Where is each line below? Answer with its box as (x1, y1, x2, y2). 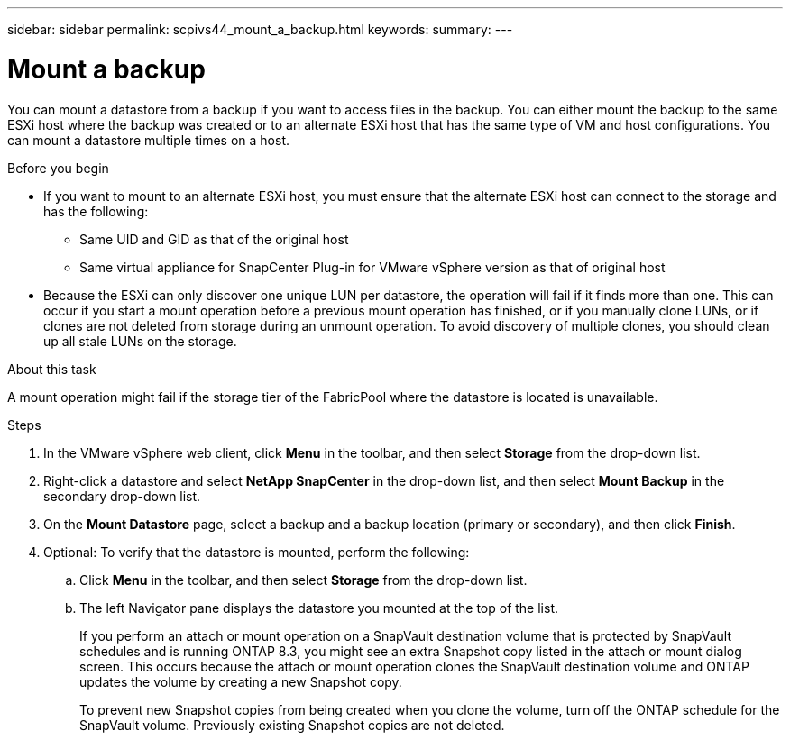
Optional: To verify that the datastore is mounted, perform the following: (43, 544, 470, 560)
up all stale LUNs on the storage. (43, 333, 237, 349)
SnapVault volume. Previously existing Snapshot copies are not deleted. (79, 717, 505, 733)
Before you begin (7, 160, 109, 176)
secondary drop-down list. (43, 488, 201, 504)
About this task (7, 361, 96, 377)
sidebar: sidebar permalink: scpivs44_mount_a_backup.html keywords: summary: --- (7, 22, 513, 37)
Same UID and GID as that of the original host (79, 231, 349, 247)
